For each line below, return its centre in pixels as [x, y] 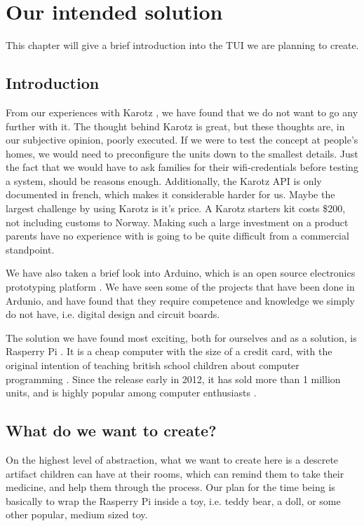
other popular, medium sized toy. [77, 514]
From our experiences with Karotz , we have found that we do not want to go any [182, 112]
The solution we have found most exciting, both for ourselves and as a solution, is [181, 337]
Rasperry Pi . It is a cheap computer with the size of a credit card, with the [169, 351]
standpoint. [30, 249]
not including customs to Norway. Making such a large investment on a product [177, 222]
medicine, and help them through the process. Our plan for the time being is [170, 487]
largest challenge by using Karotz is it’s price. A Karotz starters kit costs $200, [176, 208]
